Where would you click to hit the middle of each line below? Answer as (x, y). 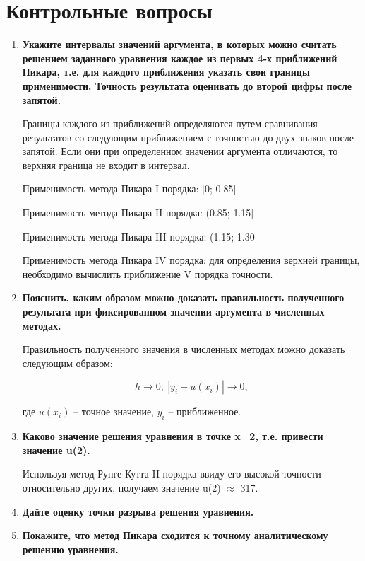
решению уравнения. (70, 549)
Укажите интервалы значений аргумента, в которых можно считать (179, 44)
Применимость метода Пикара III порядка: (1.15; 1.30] (140, 236)
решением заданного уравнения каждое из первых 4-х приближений (180, 58)
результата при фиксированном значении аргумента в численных (173, 312)
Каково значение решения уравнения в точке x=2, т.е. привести (173, 436)
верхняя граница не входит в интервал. (106, 164)
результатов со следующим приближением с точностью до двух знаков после (188, 137)
